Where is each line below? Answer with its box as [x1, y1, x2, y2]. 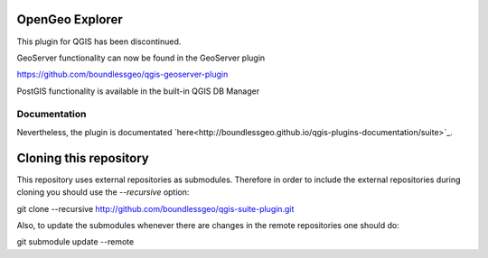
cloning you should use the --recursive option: [16, 187, 190, 198]
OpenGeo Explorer [16, 12, 123, 27]
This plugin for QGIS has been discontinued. [16, 36, 182, 47]
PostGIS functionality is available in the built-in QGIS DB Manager [16, 86, 260, 97]
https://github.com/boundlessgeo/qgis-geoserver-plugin [16, 69, 229, 80]
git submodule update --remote [16, 236, 135, 247]
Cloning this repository [16, 150, 149, 166]
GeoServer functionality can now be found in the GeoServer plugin [16, 52, 266, 63]
